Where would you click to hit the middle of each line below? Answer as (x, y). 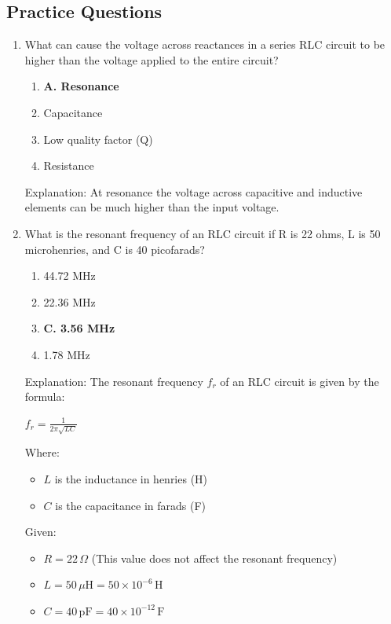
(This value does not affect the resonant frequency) (214, 558)
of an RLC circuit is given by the (300, 381)
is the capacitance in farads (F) (130, 505)
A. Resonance (81, 86)
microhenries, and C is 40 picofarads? (115, 249)
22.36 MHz (69, 301)
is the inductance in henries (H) (131, 479)
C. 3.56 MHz (79, 328)
